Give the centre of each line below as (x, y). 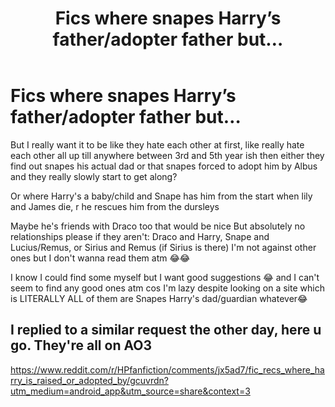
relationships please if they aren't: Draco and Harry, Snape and (140, 236)
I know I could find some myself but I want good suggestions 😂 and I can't (165, 277)
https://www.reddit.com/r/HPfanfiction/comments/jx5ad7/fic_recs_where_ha (167, 369)
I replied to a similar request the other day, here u (166, 330)
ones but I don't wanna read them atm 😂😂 (100, 258)
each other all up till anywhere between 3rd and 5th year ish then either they (167, 155)
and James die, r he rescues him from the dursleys (115, 206)
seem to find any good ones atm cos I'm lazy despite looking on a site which (167, 288)
